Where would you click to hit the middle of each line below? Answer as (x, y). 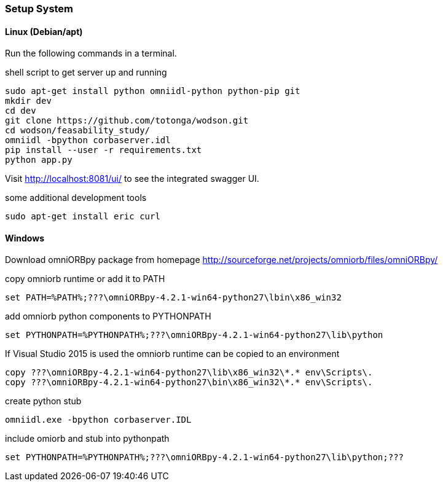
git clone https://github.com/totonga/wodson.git (127, 121)
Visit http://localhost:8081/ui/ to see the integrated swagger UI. (132, 179)
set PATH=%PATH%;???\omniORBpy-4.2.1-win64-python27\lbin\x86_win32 (173, 298)
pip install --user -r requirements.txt (104, 150)
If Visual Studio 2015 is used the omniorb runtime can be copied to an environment (172, 354)
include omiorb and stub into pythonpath (87, 439)
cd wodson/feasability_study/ (78, 131)
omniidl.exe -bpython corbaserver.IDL (98, 420)
